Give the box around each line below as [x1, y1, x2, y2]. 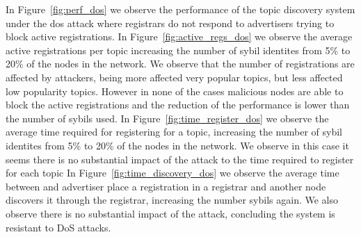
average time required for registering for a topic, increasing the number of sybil [6, 124, 342, 139]
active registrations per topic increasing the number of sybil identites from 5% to [6, 42, 351, 57]
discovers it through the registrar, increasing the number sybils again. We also [6, 193, 338, 207]
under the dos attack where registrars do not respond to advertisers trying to [6, 15, 335, 30]
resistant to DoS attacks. [6, 220, 111, 234]
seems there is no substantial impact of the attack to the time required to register [6, 152, 354, 166]
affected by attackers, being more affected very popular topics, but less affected [6, 70, 343, 84]
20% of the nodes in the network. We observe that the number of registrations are [6, 56, 355, 71]
